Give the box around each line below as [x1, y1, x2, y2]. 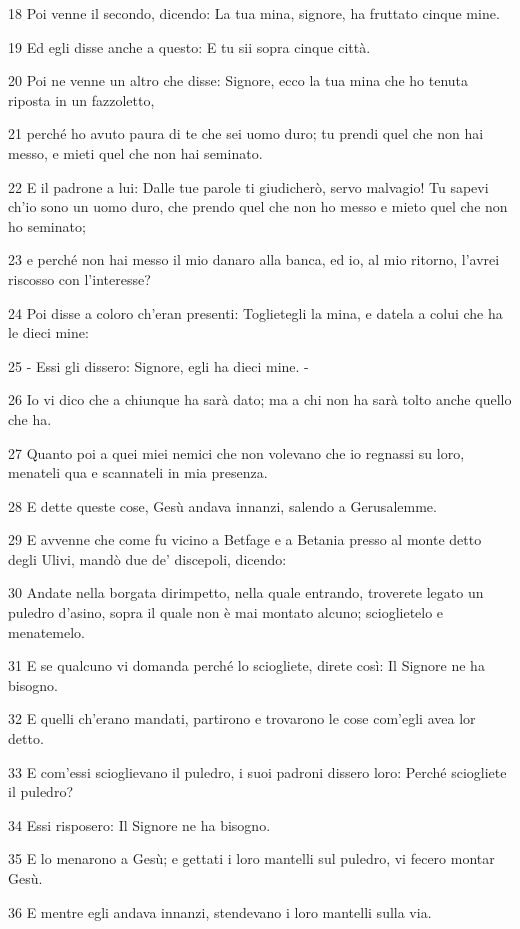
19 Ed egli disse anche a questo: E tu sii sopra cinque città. [8, 36, 371, 57]
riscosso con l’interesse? [8, 268, 151, 289]
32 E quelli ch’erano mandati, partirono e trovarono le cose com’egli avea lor [8, 708, 476, 729]
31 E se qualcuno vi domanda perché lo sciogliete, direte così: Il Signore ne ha [8, 655, 485, 676]
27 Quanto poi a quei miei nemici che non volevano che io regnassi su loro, [8, 442, 465, 463]
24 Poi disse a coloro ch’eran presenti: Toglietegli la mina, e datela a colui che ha [8, 302, 503, 323]
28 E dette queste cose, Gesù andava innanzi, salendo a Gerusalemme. [8, 495, 437, 516]
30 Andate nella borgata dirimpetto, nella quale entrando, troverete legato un [8, 582, 484, 603]
